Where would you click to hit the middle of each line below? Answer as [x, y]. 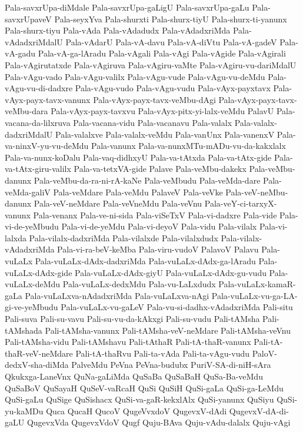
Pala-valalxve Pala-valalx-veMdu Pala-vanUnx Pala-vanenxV [165, 134]
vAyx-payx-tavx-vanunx [48, 99]
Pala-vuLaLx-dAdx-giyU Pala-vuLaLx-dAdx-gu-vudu [171, 272]
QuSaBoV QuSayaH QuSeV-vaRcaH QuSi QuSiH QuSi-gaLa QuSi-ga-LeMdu [144, 388]
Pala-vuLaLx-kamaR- [257, 284]
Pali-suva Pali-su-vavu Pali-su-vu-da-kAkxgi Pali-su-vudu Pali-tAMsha [132, 319]
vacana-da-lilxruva [38, 122]
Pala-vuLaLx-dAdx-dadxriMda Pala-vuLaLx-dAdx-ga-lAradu [145, 261]
